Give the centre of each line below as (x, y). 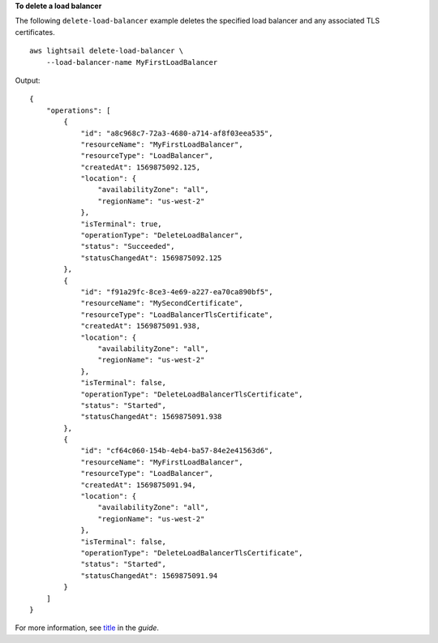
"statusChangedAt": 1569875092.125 (151, 258)
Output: (28, 80)
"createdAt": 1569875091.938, (141, 326)
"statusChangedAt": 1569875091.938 (151, 417)
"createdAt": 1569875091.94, (138, 485)
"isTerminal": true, (121, 224)
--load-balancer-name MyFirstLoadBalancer (132, 62)
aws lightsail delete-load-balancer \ (107, 51)
